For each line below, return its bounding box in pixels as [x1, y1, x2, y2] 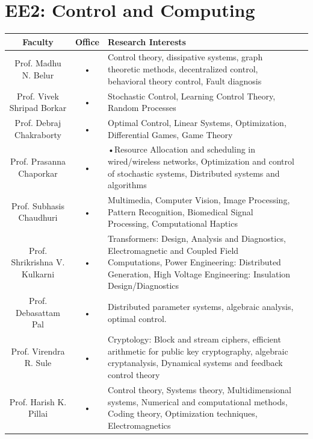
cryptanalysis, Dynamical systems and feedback [108, 356, 283, 369]
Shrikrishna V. [11, 256, 65, 268]
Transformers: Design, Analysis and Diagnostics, [108, 232, 286, 245]
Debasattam [16, 306, 60, 318]
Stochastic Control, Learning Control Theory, [108, 89, 276, 102]
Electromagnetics [108, 418, 171, 431]
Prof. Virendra [11, 344, 65, 357]
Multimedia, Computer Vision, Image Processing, [108, 194, 290, 206]
